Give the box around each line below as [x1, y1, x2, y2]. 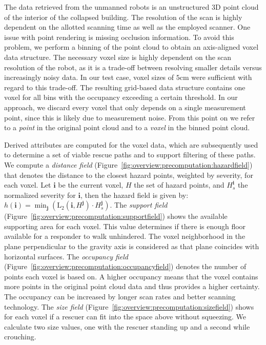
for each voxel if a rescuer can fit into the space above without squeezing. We [4, 311, 247, 322]
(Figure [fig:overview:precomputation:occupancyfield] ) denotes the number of [4, 261, 247, 272]
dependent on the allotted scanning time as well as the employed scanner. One [4, 22, 251, 32]
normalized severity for [4, 189, 76, 200]
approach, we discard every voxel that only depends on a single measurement [4, 102, 246, 112]
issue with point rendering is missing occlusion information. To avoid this [4, 31, 234, 42]
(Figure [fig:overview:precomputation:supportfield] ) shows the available [4, 211, 228, 221]
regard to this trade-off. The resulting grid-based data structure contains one [4, 82, 245, 92]
